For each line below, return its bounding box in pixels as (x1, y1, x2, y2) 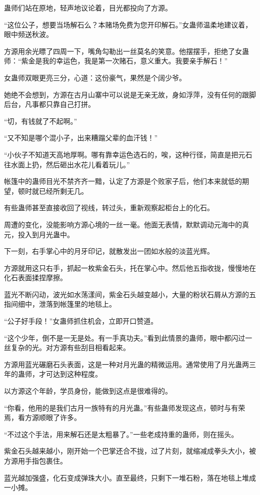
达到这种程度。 (52, 369, 102, 379)
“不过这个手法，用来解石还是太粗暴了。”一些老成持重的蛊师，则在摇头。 (4, 429, 238, 439)
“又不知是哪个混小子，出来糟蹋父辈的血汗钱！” (4, 132, 158, 143)
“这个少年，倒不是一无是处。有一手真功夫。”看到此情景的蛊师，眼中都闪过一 (4, 332, 252, 343)
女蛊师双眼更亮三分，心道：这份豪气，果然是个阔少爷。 (4, 72, 186, 82)
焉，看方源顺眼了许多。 (4, 412, 81, 423)
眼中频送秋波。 (4, 29, 53, 39)
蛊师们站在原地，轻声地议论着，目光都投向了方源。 (4, 2, 172, 12)
